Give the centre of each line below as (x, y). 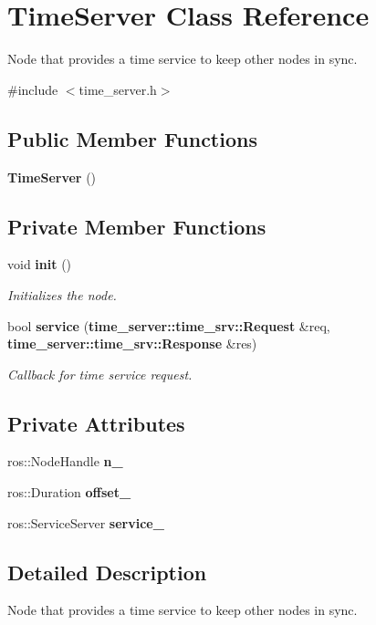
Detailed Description (107, 572)
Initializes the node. (62, 294)
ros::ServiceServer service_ (86, 522)
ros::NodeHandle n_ (65, 461)
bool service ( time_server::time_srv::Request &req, (169, 325)
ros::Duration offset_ (69, 492)
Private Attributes (96, 423)
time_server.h (118, 89)
